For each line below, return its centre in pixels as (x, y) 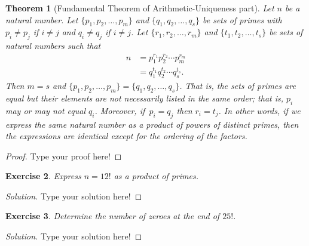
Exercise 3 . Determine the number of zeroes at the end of (113, 216)
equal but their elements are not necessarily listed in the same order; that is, (145, 98)
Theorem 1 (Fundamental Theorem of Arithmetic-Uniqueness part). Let (140, 8)
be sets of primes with (242, 19)
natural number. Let (42, 19)
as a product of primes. (156, 176)
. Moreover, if (120, 110)
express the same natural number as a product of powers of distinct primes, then (152, 124)
